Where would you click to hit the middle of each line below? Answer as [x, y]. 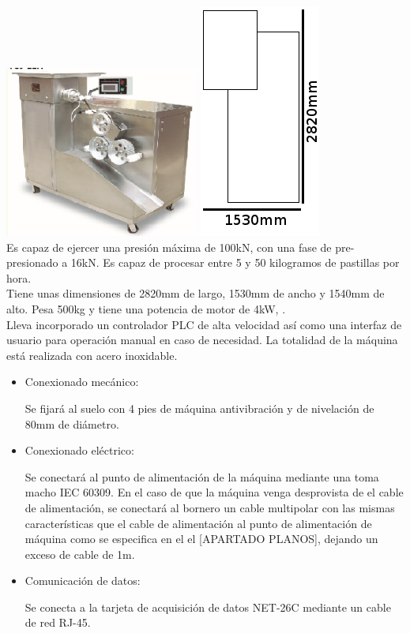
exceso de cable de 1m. [80, 554]
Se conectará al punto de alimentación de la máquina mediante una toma [202, 476]
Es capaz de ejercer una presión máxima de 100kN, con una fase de [169, 247]
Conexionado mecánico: [82, 382]
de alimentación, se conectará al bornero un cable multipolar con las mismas [210, 507]
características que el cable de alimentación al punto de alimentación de [198, 523]
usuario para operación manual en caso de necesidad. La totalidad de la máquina [202, 340]
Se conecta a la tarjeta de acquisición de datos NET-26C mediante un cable [208, 607]
